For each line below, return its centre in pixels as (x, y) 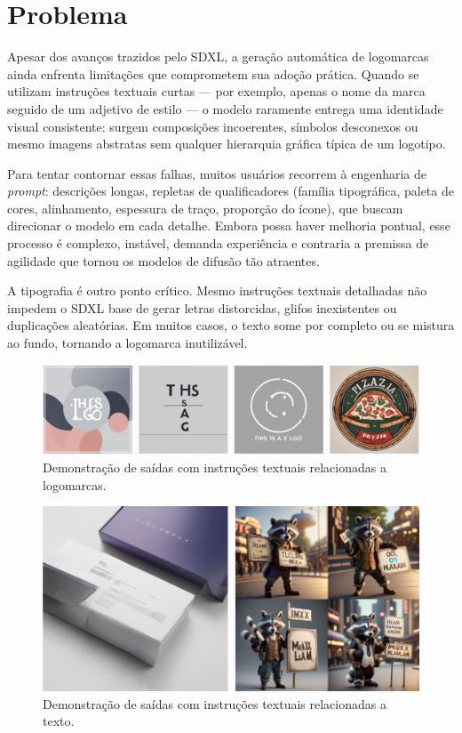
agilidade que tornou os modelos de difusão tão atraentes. (163, 260)
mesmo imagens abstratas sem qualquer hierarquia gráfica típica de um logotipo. (227, 144)
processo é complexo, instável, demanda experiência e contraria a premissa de (218, 243)
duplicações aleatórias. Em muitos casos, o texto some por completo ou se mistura (231, 325)
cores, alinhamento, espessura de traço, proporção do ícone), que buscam (205, 208)
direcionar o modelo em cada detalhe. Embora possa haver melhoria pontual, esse (229, 226)
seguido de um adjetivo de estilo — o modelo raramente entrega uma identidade (225, 108)
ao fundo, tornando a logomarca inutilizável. (127, 343)
